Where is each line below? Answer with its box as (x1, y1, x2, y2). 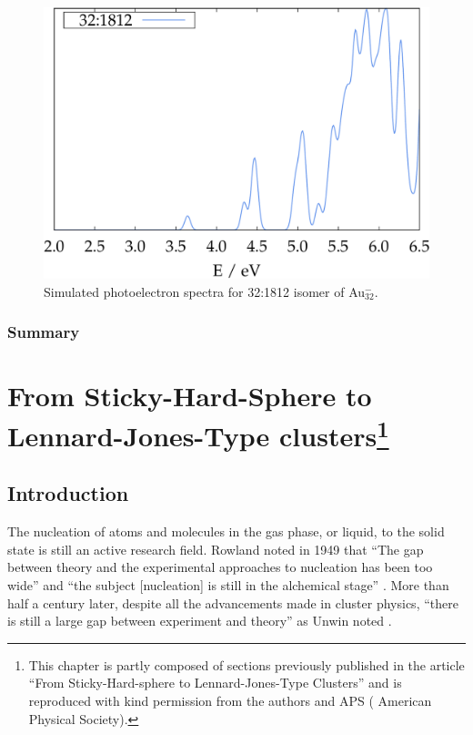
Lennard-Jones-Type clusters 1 (7, 413, 389, 454)
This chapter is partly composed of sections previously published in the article (28, 655, 465, 674)
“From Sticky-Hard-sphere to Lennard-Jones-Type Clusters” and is (28, 673, 402, 692)
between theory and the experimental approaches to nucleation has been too (7, 557, 433, 577)
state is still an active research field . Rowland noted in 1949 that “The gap (7, 539, 424, 558)
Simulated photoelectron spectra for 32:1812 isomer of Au (44, 281, 366, 301)
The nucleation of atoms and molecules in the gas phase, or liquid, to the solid (7, 522, 445, 541)
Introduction (7, 479, 129, 507)
